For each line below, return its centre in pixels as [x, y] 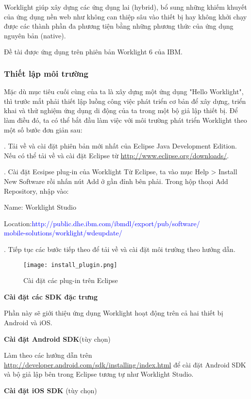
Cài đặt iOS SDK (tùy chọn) [50, 390]
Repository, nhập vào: [36, 191]
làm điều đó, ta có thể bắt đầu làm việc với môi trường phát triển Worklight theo [125, 120]
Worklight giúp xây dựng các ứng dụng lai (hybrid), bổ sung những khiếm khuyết [125, 7]
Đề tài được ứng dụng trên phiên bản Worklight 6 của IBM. [93, 52]
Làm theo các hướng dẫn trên [48, 355]
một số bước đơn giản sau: [43, 129]
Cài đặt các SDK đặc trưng [51, 296]
